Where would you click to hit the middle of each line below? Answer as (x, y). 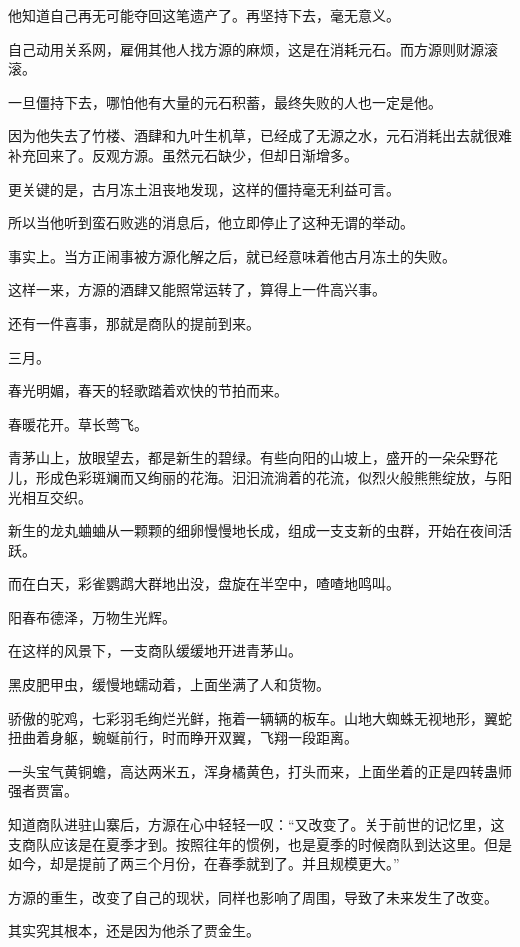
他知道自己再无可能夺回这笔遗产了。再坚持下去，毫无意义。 (204, 15)
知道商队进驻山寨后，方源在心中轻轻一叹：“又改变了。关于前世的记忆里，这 (256, 824)
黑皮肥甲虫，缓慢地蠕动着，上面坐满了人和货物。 (169, 684)
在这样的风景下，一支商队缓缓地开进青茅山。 (155, 650)
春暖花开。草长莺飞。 (78, 423)
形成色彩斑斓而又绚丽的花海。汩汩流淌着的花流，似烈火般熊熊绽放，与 (266, 476)
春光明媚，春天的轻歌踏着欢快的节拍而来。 (148, 390)
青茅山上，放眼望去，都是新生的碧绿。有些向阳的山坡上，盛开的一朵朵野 (246, 457)
